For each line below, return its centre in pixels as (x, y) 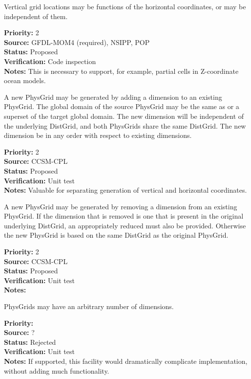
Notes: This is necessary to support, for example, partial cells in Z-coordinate (121, 71)
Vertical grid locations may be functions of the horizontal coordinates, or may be (125, 6)
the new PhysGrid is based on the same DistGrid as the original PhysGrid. (116, 235)
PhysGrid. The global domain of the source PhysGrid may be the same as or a (122, 106)
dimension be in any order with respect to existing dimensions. (98, 135)
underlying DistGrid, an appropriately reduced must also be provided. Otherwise (125, 225)
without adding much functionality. (57, 370)
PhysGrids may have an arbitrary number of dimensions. (89, 306)
